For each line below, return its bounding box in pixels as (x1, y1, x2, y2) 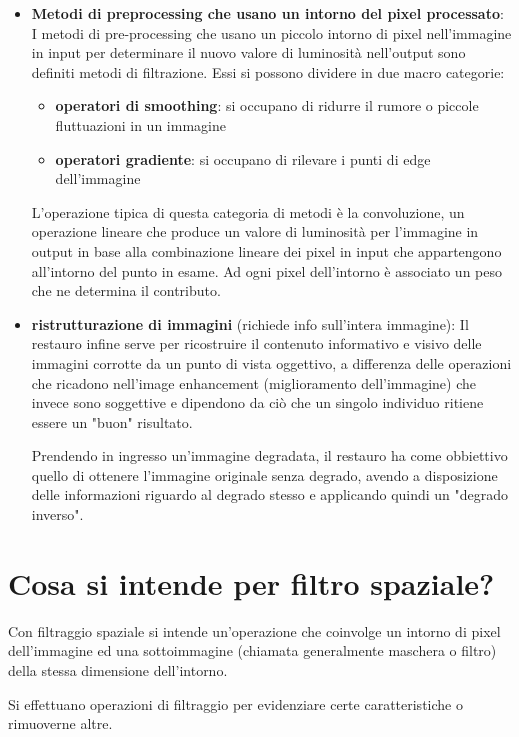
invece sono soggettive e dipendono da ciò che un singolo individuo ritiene (31, 392, 484, 413)
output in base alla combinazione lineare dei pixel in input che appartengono (31, 240, 502, 261)
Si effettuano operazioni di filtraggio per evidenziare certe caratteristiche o (8, 693, 463, 714)
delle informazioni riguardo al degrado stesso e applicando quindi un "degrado (31, 484, 509, 505)
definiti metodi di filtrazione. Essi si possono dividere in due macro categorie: (31, 61, 505, 82)
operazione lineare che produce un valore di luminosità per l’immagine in (31, 221, 479, 242)
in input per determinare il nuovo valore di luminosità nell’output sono (31, 42, 466, 63)
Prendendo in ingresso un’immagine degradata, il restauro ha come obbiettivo (31, 445, 508, 466)
